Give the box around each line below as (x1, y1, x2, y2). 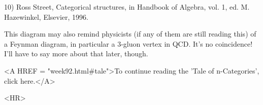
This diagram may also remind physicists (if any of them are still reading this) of (4, 28, 256, 39)
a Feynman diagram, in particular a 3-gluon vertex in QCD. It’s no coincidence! (4, 38, 253, 49)
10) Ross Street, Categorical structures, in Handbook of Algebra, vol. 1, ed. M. (4, 2, 250, 12)
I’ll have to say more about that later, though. (4, 48, 148, 59)
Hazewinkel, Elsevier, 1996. (4, 11, 88, 22)
